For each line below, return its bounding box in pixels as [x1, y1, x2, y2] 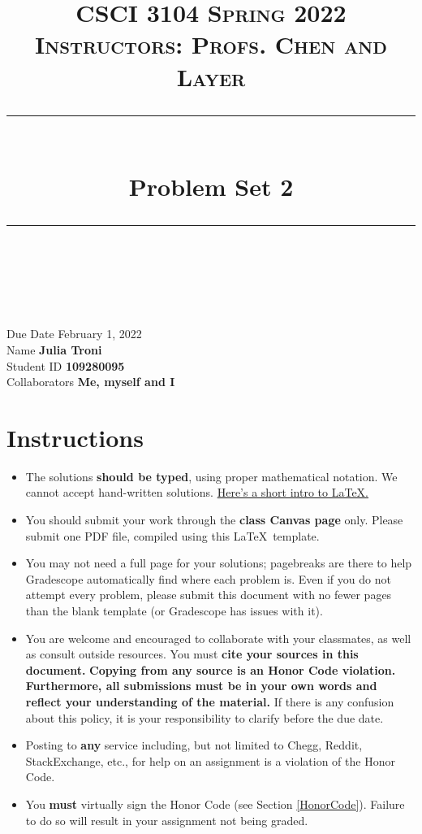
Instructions [6, 420, 144, 454]
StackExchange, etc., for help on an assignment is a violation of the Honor [25, 752, 395, 769]
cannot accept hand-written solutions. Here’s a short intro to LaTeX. [25, 484, 369, 501]
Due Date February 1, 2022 [6, 325, 142, 342]
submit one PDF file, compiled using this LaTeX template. [25, 527, 320, 544]
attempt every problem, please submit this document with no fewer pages [25, 586, 392, 603]
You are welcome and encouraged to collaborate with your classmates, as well [25, 629, 411, 646]
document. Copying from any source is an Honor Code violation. [25, 661, 396, 678]
